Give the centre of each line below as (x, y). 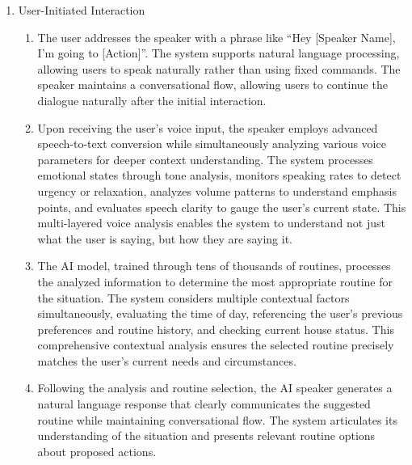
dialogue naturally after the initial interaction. (152, 100)
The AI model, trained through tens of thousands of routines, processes (214, 266)
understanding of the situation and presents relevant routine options (206, 435)
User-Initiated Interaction (82, 10)
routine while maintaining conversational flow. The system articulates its (217, 419)
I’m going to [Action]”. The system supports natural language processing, (219, 53)
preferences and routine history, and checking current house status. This (216, 329)
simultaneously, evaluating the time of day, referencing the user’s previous (220, 313)
